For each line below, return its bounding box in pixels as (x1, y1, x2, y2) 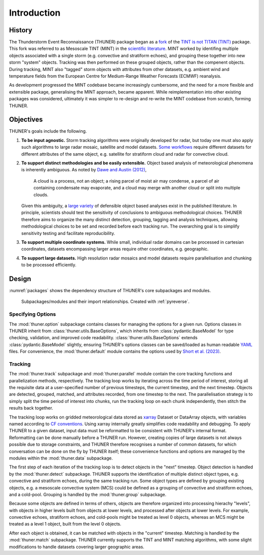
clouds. (33, 191, 49, 198)
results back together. (9, 405, 53, 411)
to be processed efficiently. (21, 262, 77, 268)
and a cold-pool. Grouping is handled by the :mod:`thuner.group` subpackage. (9, 491, 166, 497)
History (9, 26, 33, 34)
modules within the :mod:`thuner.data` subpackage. (9, 455, 113, 461)
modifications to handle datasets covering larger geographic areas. (9, 544, 144, 550)
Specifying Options (9, 311, 56, 318)
